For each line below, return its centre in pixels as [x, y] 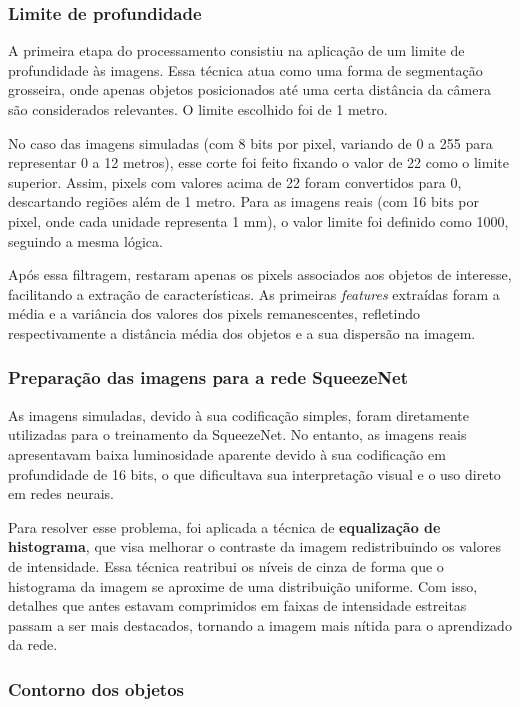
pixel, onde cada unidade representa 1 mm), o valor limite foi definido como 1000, [258, 220]
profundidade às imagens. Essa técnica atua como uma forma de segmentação [245, 69]
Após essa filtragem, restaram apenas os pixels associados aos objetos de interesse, [260, 274]
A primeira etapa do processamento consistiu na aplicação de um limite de [236, 50]
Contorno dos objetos [96, 688]
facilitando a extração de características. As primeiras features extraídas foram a [254, 293]
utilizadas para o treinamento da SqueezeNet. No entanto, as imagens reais [237, 434]
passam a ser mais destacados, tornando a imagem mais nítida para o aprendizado [260, 624]
